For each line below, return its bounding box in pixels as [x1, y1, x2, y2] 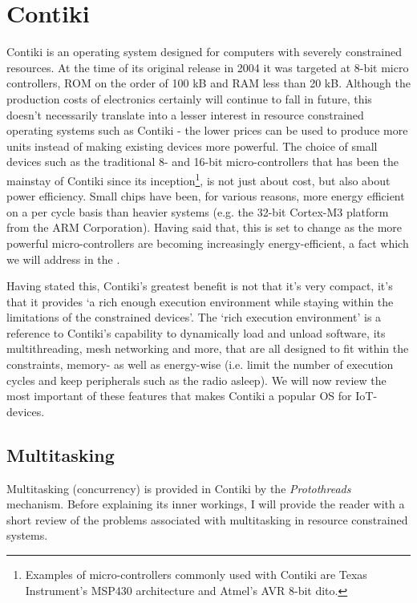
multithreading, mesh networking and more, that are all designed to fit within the [6, 340, 409, 357]
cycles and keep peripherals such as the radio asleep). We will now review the [6, 371, 387, 388]
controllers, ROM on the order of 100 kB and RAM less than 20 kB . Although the [6, 75, 411, 91]
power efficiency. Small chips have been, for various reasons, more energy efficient [6, 188, 405, 204]
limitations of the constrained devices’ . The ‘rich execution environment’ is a [6, 309, 382, 326]
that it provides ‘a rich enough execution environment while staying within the [6, 293, 394, 310]
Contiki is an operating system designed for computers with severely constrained [6, 43, 403, 60]
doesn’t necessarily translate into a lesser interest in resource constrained [6, 106, 364, 123]
